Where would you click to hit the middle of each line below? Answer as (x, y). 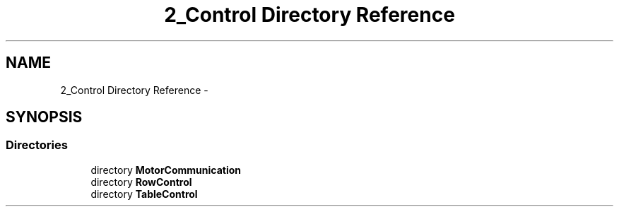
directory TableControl (144, 194)
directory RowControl (141, 182)
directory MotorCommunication (166, 170)
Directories (37, 145)
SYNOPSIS (44, 117)
